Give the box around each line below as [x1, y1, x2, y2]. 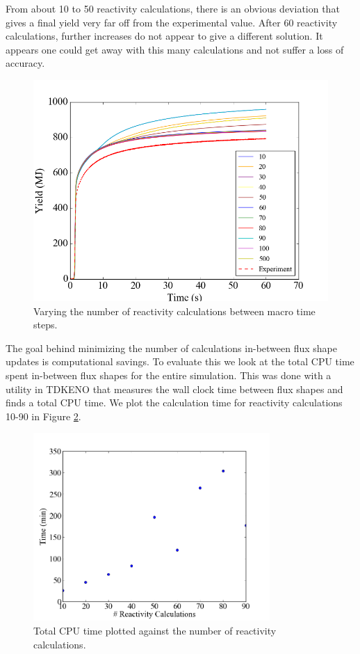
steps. [33, 317, 58, 332]
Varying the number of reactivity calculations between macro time [33, 303, 316, 318]
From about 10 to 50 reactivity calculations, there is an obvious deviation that [6, 1, 340, 15]
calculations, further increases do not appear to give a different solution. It [6, 29, 323, 43]
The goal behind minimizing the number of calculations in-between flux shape [6, 340, 337, 355]
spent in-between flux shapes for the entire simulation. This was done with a [6, 367, 332, 382]
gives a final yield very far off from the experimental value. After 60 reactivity [6, 15, 338, 29]
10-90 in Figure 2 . [6, 408, 81, 423]
